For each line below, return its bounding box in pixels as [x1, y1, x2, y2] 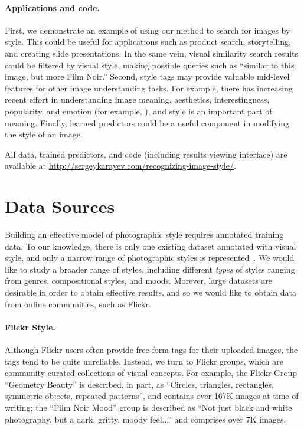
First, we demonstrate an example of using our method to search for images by [5, 24, 290, 36]
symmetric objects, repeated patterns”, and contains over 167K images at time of [5, 389, 299, 402]
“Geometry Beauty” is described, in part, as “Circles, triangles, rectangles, [5, 378, 274, 390]
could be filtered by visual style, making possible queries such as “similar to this [5, 58, 295, 71]
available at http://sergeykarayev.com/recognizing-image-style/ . [5, 159, 236, 172]
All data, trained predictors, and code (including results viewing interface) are [5, 148, 287, 160]
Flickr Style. [5, 320, 55, 333]
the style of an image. [5, 128, 83, 140]
